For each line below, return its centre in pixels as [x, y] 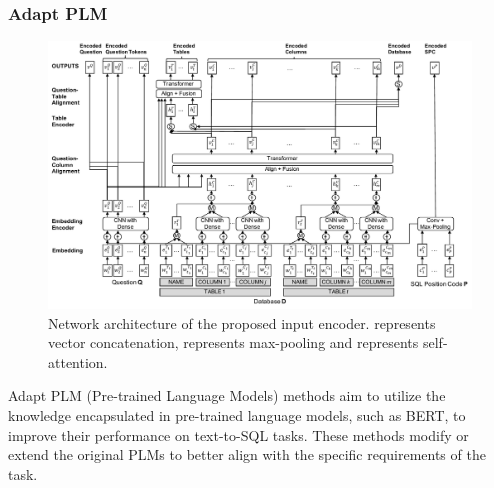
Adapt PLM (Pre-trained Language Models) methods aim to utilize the [227, 395]
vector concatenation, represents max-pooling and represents [233, 342]
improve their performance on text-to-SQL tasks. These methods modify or [238, 434]
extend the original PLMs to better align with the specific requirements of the [247, 454]
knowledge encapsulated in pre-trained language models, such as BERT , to [237, 415]
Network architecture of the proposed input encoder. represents [242, 322]
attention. [78, 361]
